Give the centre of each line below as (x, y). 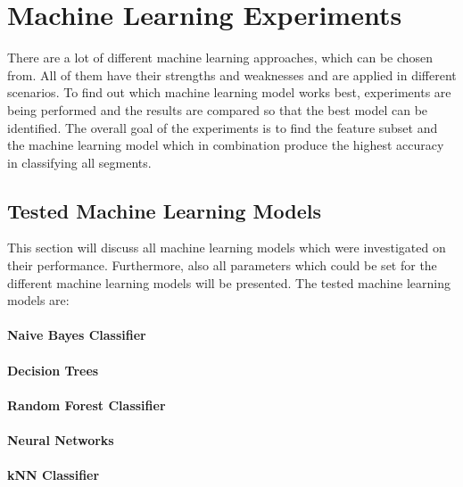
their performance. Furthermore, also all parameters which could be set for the (222, 265)
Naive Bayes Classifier (77, 335)
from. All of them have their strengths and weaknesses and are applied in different (232, 74)
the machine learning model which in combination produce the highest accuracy (226, 145)
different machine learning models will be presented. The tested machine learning (229, 282)
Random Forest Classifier (87, 404)
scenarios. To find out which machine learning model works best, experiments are (229, 92)
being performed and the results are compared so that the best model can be (218, 109)
